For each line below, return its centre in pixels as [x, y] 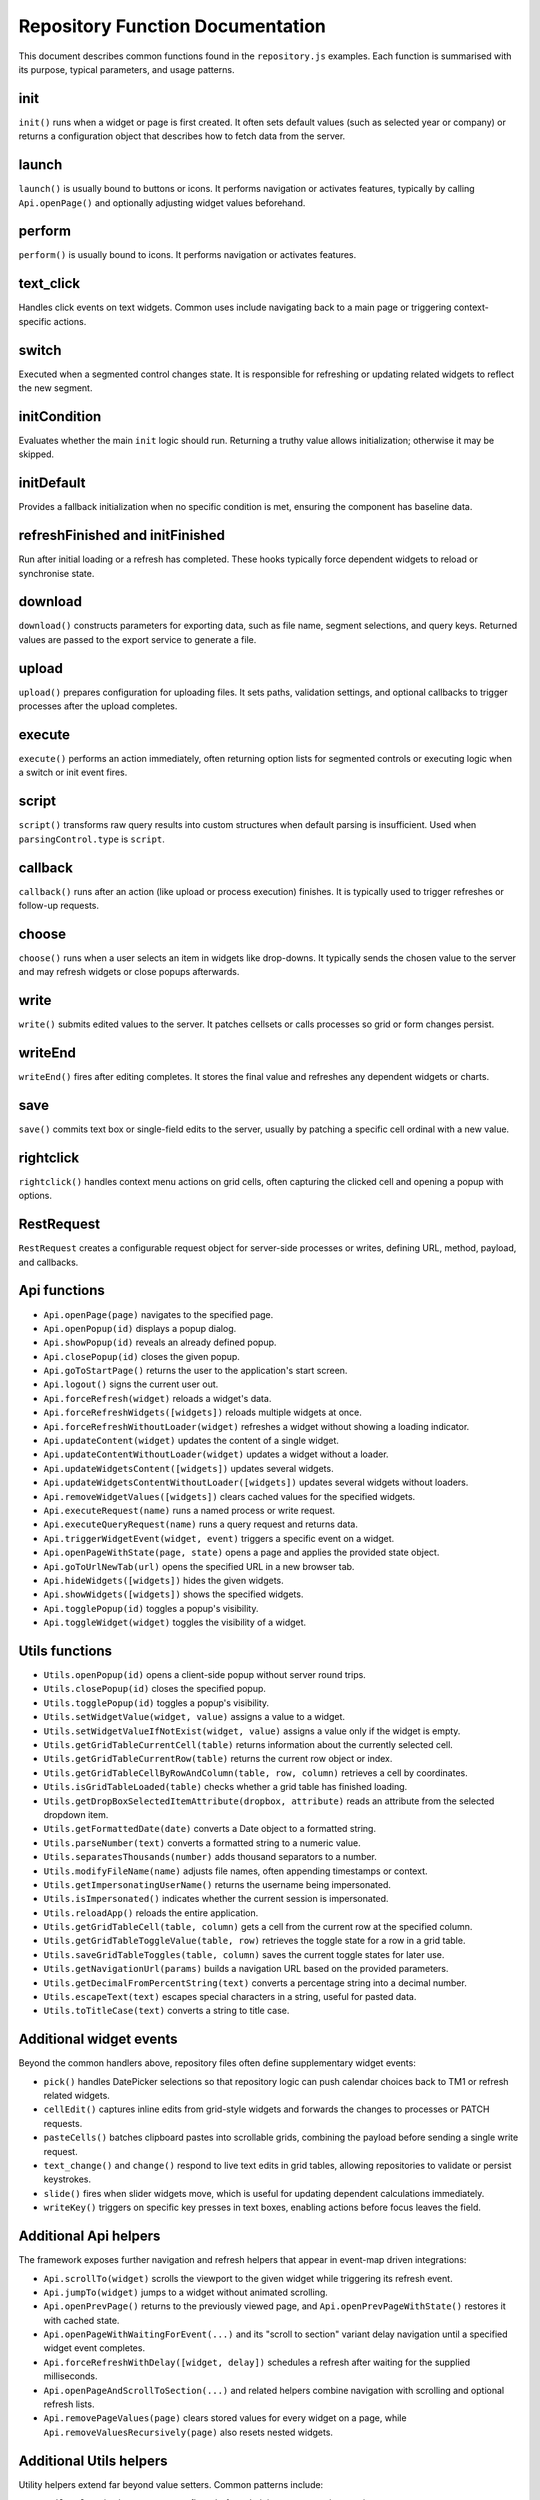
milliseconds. [71, 2376]
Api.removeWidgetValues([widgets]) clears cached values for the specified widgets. [229, 1496]
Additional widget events [98, 2039]
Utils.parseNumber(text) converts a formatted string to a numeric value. [202, 1842]
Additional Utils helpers [93, 2460]
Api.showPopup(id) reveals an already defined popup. [160, 1342]
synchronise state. [56, 573]
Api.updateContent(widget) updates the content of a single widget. [191, 1441]
